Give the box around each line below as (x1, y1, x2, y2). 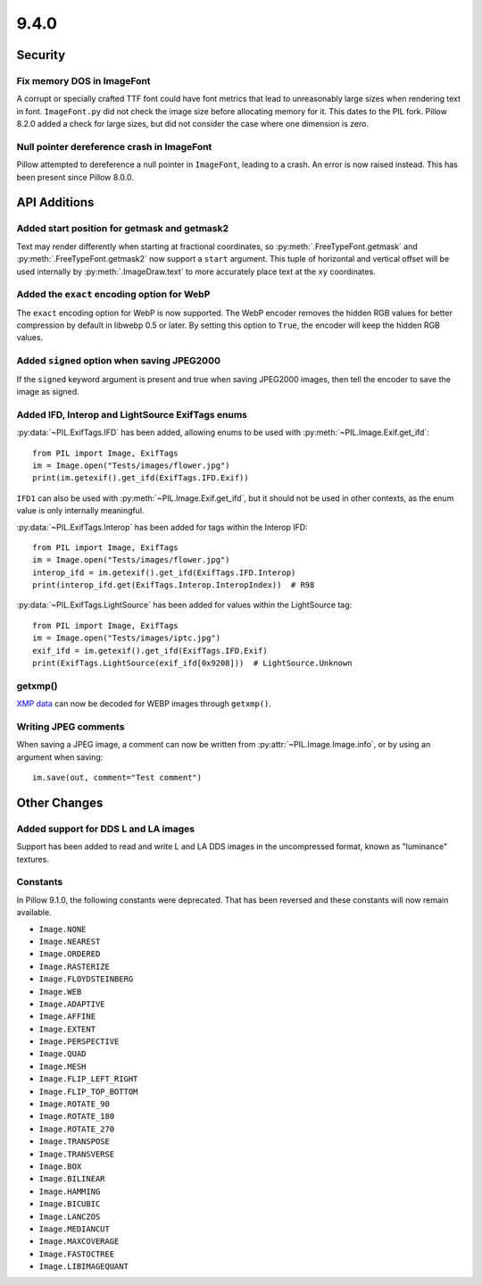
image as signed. (16, 387, 79, 397)
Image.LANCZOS (38, 1211, 101, 1222)
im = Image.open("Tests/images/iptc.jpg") (32, 633, 221, 643)
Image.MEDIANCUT (38, 1223, 111, 1234)
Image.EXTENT (38, 1023, 96, 1034)
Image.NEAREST (38, 936, 101, 947)
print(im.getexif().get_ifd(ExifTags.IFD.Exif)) (32, 473, 249, 483)
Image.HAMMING (38, 1186, 101, 1197)
